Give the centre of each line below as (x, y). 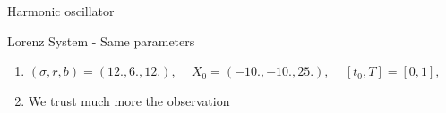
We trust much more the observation (129, 100)
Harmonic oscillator (61, 11)
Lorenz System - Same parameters (101, 40)
